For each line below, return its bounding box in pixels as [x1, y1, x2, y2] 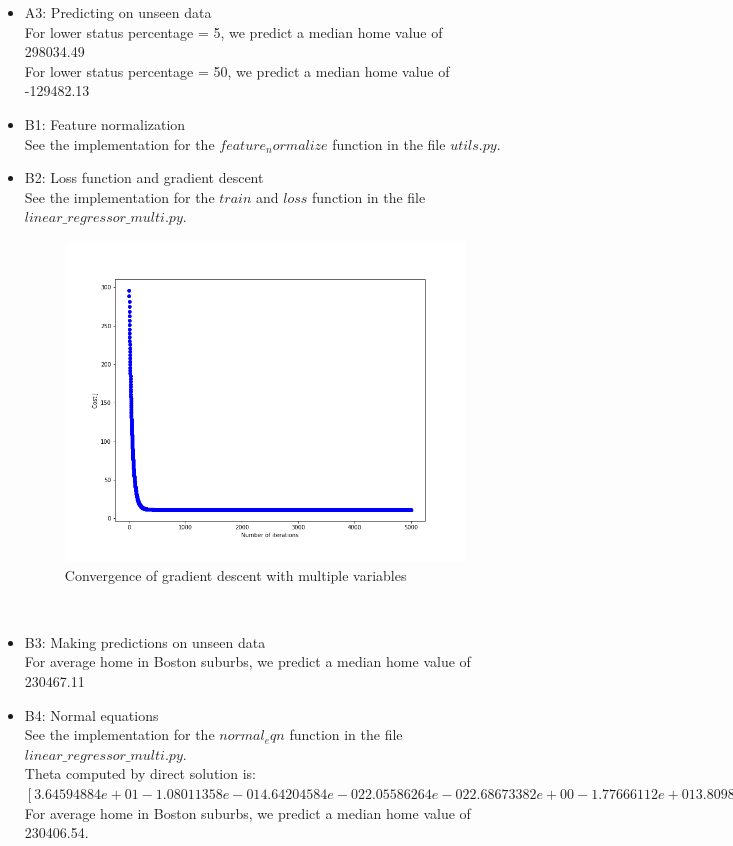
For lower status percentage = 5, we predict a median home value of [24, 21, 443, 42]
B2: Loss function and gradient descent [24, 167, 264, 188]
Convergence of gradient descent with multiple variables [64, 564, 407, 585]
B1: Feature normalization [24, 113, 186, 134]
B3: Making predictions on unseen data [24, 631, 266, 652]
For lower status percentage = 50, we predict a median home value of [24, 60, 450, 81]
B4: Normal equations [24, 704, 159, 725]
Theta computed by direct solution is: [24, 763, 256, 784]
